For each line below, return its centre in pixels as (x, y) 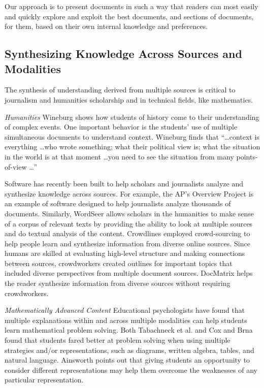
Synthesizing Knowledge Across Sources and (123, 54)
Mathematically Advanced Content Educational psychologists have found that (125, 310)
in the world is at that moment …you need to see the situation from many (119, 156)
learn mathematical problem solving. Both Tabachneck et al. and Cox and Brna (129, 330)
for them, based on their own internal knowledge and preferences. (106, 26)
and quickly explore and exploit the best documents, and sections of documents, (129, 16)
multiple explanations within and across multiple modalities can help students (126, 320)
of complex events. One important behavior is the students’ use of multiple (121, 127)
